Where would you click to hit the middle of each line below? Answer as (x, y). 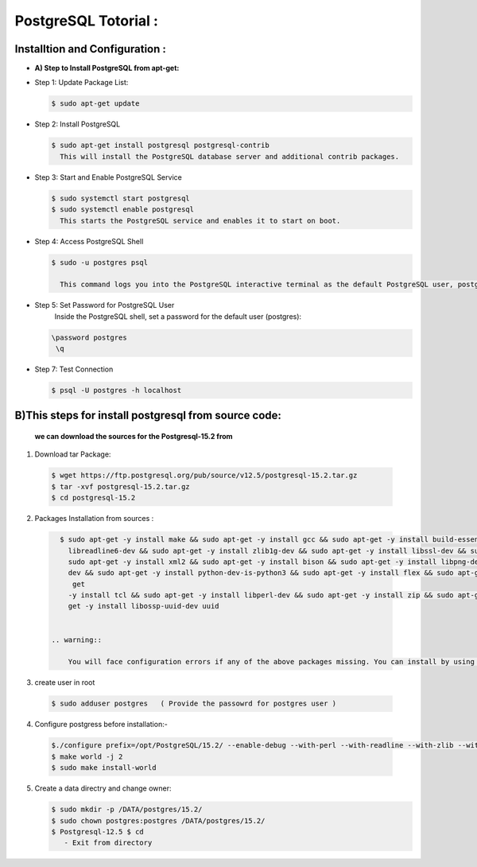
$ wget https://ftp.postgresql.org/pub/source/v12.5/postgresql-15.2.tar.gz (204, 476)
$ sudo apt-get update (95, 104)
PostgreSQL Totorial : (87, 21)
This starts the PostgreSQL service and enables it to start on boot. (200, 220)
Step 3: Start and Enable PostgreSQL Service (108, 177)
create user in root (65, 682)
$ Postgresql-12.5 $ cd (98, 832)
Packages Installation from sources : (94, 519)
